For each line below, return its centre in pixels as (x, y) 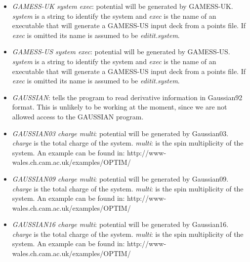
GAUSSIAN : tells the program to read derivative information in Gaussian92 (127, 97)
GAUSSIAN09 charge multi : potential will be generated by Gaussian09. (120, 178)
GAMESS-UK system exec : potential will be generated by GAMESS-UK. (123, 6)
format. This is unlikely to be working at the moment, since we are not (120, 107)
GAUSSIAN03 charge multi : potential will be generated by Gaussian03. (120, 133)
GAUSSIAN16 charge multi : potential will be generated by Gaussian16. (120, 224)
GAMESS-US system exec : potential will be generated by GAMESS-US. (121, 52)
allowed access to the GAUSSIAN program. (78, 116)
